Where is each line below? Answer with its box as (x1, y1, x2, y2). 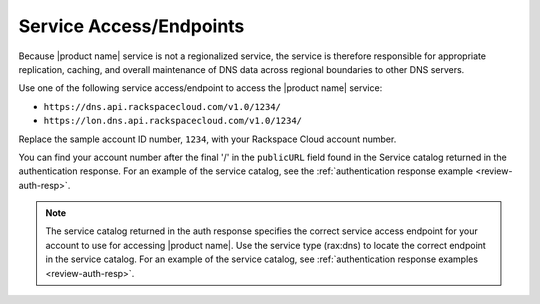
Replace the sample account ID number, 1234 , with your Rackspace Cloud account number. (18, 133, 397, 145)
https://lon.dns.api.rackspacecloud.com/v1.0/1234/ (43, 115, 303, 127)
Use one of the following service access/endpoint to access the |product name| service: (18, 82, 383, 94)
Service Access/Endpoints (18, 15, 245, 37)
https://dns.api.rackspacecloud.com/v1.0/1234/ (43, 101, 282, 112)
